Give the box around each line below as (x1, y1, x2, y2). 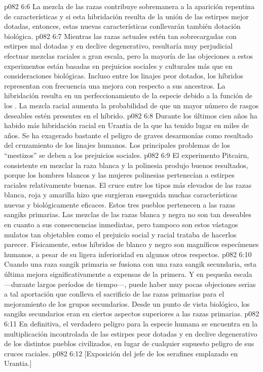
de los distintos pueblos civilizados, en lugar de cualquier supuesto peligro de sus (4, 338, 254, 349)
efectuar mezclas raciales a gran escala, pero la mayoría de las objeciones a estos (4, 50, 253, 61)
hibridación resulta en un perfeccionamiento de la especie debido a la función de (4, 90, 252, 101)
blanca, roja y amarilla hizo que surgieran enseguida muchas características (4, 189, 238, 200)
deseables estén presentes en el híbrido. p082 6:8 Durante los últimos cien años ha (4, 110, 257, 120)
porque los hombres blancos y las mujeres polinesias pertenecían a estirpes (4, 170, 235, 180)
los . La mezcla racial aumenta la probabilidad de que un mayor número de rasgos (4, 100, 259, 110)
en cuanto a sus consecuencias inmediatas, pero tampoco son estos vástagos (4, 219, 238, 230)
